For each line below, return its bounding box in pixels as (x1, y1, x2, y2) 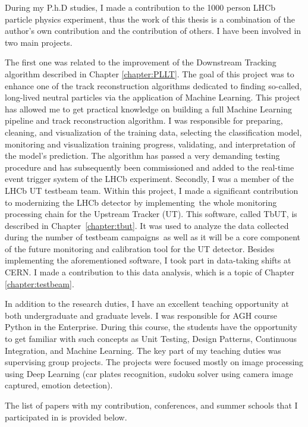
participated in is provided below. (5, 410, 127, 423)
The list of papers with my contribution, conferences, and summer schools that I (5, 399, 298, 411)
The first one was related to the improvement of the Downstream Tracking (5, 56, 276, 68)
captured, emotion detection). (5, 379, 113, 391)
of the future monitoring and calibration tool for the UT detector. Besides (5, 242, 275, 255)
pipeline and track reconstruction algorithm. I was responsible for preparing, (5, 114, 283, 127)
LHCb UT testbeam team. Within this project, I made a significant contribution (5, 184, 298, 196)
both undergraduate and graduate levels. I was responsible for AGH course (5, 309, 278, 321)
